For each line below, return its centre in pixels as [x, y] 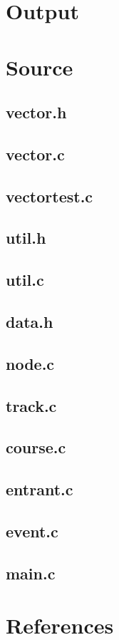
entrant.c [40, 489]
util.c [25, 280]
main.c [31, 573]
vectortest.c [50, 196]
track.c [31, 405]
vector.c [35, 154]
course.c [36, 447]
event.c [32, 531]
